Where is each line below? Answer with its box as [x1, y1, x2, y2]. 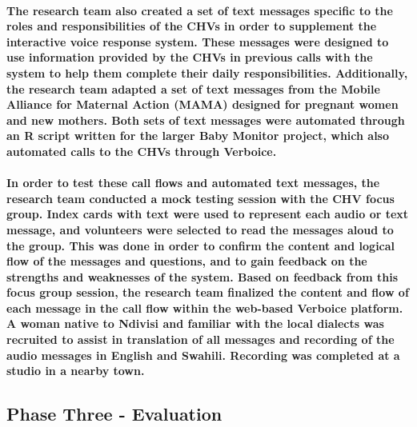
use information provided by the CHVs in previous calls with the [6, 49, 373, 66]
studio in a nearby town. [6, 362, 145, 379]
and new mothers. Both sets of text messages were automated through [6, 111, 405, 128]
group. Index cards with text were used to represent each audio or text [6, 206, 409, 222]
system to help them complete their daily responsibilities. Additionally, [6, 64, 408, 81]
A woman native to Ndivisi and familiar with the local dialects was [6, 315, 384, 332]
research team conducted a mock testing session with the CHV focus [6, 190, 395, 206]
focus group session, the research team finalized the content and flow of [6, 284, 409, 301]
